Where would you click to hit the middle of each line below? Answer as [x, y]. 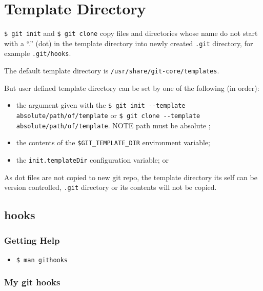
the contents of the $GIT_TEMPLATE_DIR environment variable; [113, 142]
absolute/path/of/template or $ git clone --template [108, 115]
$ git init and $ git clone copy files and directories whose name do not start [131, 33]
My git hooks [32, 282]
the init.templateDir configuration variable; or [92, 159]
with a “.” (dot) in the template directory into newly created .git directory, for [129, 43]
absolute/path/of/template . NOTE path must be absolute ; [113, 125]
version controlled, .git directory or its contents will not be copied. [110, 187]
